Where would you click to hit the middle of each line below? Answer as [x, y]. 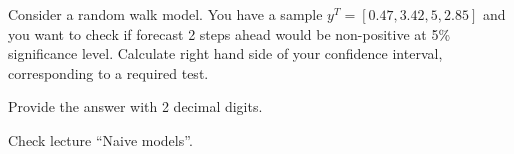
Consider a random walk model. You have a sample [165, 14]
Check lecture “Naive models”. [100, 139]
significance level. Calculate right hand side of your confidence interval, [225, 53]
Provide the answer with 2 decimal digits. [135, 106]
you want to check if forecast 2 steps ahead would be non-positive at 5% [229, 33]
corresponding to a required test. [108, 72]
